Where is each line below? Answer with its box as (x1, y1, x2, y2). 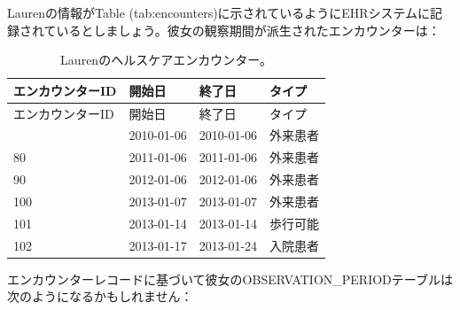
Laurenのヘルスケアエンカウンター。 (60, 50, 272, 69)
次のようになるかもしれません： (7, 287, 193, 306)
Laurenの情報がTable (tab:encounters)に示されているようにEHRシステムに (7, 4, 431, 21)
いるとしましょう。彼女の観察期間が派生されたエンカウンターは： (56, 20, 441, 39)
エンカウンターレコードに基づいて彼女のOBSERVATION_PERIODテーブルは (7, 269, 453, 288)
